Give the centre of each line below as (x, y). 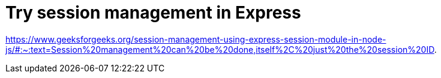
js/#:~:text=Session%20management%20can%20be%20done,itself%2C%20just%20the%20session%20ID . (221, 49)
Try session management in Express (153, 13)
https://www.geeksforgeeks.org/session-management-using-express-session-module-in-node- (196, 39)
